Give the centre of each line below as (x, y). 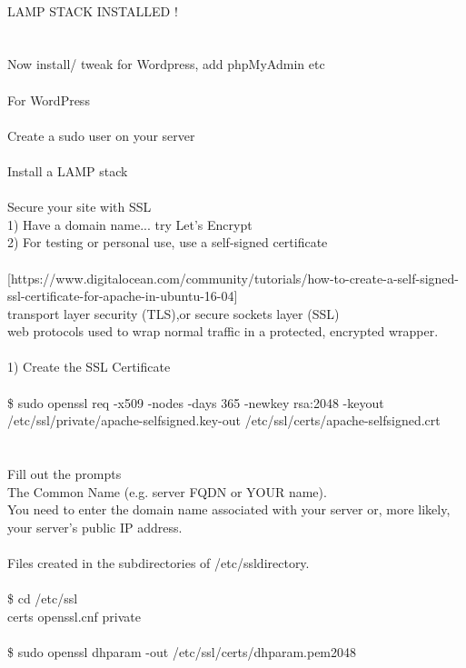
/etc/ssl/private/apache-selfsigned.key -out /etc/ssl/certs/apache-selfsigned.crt (224, 420)
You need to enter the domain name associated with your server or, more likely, (229, 509)
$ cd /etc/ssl (43, 598)
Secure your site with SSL (79, 207)
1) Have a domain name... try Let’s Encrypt (130, 224)
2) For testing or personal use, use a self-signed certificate (168, 242)
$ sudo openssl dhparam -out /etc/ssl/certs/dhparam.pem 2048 (182, 651)
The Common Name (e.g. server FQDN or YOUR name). (167, 491)
